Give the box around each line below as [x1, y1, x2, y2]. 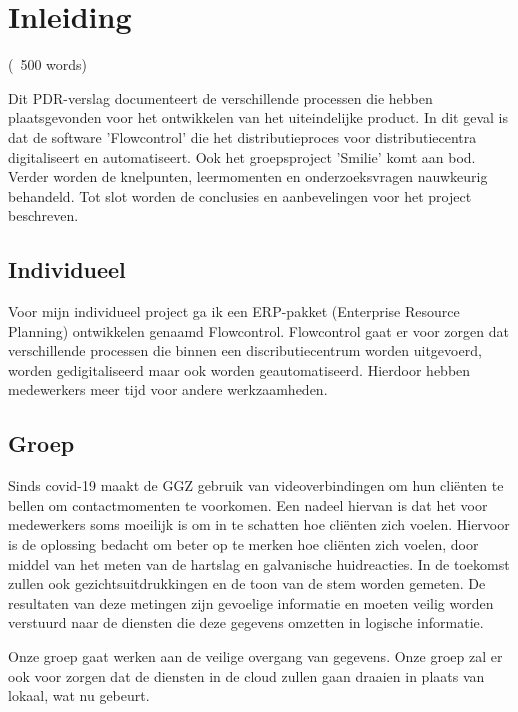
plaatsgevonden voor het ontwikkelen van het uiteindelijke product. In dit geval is [8, 107, 508, 128]
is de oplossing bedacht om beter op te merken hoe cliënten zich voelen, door [8, 534, 479, 555]
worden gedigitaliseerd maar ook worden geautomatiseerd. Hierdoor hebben [8, 359, 471, 380]
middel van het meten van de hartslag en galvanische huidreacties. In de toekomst [8, 553, 510, 574]
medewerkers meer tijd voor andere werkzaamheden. [8, 379, 328, 400]
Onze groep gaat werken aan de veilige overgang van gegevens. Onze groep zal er [8, 646, 503, 666]
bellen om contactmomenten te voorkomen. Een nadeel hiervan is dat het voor [8, 494, 488, 515]
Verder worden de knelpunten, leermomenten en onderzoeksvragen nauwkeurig [8, 166, 488, 187]
